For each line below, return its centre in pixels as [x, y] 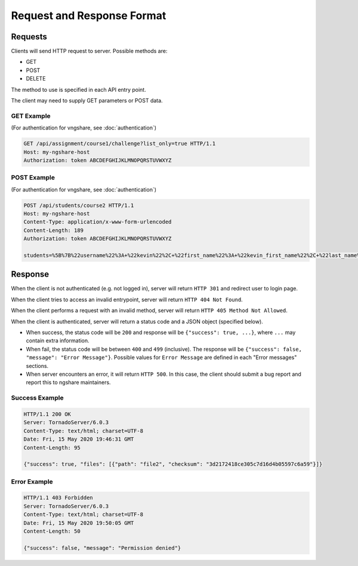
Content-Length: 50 [52, 531]
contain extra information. [58, 341]
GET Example [31, 116]
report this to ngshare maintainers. [68, 382]
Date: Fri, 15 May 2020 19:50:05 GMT [79, 523]
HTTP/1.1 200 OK [47, 414]
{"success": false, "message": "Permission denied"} [102, 548]
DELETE [36, 79]
